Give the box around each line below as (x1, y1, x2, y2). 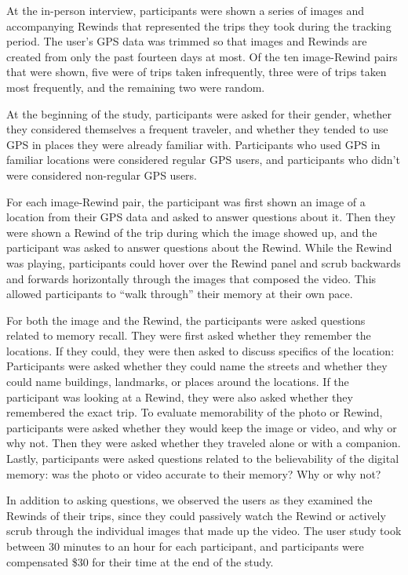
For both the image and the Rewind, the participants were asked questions (6, 311, 366, 328)
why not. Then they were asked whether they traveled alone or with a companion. (6, 435, 401, 451)
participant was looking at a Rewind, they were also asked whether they (6, 388, 353, 405)
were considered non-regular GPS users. (6, 166, 197, 183)
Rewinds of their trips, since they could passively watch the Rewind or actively (6, 507, 386, 523)
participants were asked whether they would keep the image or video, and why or (6, 419, 397, 435)
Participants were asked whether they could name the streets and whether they (6, 358, 388, 374)
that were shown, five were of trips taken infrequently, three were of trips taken (6, 64, 387, 80)
